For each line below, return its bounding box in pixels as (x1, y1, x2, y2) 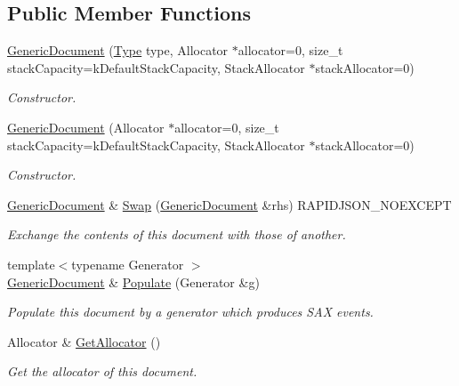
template (7, 254, 55, 273)
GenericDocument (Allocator (7, 117, 165, 136)
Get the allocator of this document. (7, 362, 197, 381)
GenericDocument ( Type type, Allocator (7, 41, 229, 60)
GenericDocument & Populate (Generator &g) (7, 272, 260, 291)
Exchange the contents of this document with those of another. (7, 225, 346, 244)
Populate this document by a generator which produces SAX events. (7, 302, 374, 321)
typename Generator (71, 254, 184, 273)
